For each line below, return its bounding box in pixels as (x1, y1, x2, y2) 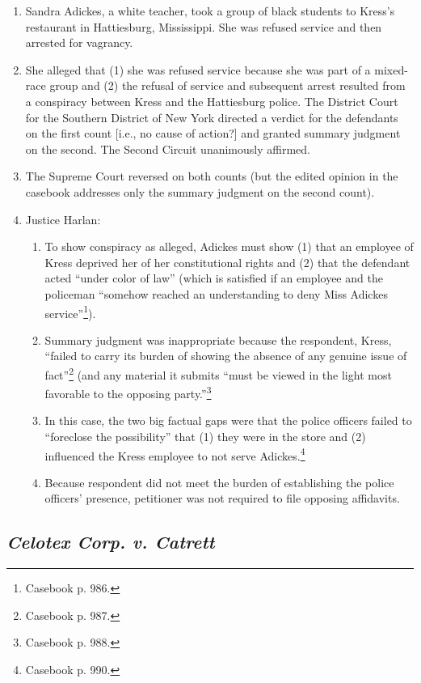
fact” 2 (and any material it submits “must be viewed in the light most (44, 363, 392, 383)
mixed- (374, 61, 408, 78)
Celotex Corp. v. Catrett (6, 529, 215, 554)
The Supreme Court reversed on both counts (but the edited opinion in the (25, 168, 398, 185)
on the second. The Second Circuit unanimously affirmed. (25, 140, 310, 157)
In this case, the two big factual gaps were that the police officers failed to (44, 412, 412, 429)
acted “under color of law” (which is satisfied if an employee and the (44, 269, 383, 286)
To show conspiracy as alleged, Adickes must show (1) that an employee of (44, 238, 414, 255)
